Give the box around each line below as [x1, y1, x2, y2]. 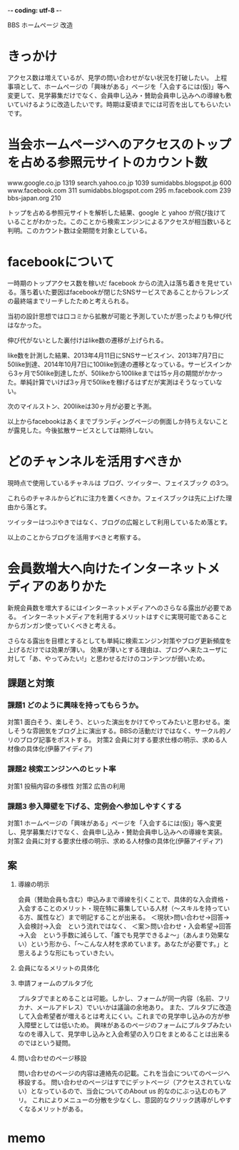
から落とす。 [13, 502, 51, 511]
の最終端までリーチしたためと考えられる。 [7, 296, 133, 305]
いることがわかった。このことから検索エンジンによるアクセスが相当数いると [7, 217, 232, 225]
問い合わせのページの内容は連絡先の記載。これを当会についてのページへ [17, 1069, 230, 1077]
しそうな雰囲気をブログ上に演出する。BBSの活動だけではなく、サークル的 [7, 727, 226, 736]
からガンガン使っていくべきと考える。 [7, 621, 120, 630]
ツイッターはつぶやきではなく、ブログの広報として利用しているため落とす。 [7, 517, 232, 526]
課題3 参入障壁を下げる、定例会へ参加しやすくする [7, 801, 182, 811]
